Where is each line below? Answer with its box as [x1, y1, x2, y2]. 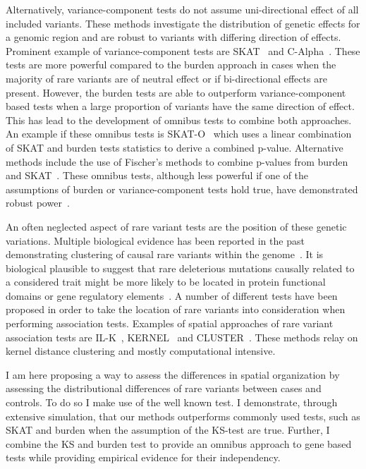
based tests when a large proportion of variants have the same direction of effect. [6, 99, 355, 114]
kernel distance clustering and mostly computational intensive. [6, 343, 276, 358]
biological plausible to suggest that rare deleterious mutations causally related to [6, 260, 355, 275]
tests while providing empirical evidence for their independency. [6, 450, 281, 465]
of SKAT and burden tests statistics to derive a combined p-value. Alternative [6, 140, 343, 154]
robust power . [6, 195, 70, 210]
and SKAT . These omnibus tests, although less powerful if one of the [6, 168, 309, 183]
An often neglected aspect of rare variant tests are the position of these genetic [6, 219, 347, 233]
